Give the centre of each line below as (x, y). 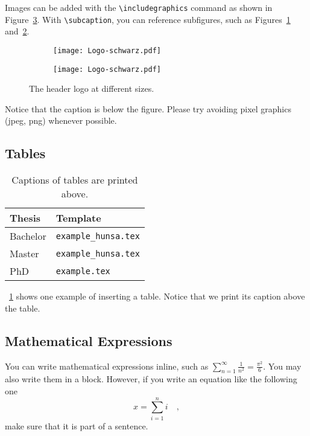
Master (24, 254)
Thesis (25, 218)
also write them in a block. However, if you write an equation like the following (151, 379)
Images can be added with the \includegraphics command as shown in (139, 7)
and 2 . (17, 31)
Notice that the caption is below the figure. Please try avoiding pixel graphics (148, 108)
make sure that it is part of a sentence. (77, 425)
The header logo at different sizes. (92, 88)
